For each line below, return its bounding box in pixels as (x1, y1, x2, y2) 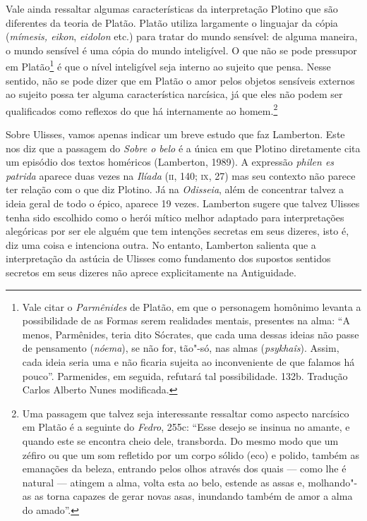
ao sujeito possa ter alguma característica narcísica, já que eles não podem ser (6, 87, 343, 102)
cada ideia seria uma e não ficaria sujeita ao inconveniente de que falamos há (22, 354, 355, 369)
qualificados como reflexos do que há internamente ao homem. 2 (6, 101, 278, 118)
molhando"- (308, 474, 358, 489)
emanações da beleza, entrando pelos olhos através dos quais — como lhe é (22, 461, 347, 476)
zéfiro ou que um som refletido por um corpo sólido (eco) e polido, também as (22, 447, 359, 462)
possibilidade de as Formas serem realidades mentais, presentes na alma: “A (22, 313, 350, 328)
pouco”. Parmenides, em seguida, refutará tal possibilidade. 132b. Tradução (22, 368, 348, 383)
